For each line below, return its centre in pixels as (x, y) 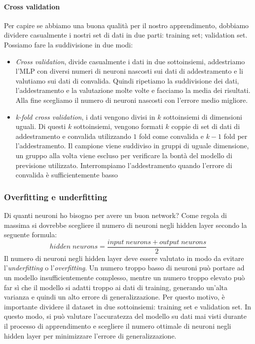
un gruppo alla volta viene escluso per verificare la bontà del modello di (124, 155)
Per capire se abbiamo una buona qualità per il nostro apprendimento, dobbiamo (127, 25)
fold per (236, 136)
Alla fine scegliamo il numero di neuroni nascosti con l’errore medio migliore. (132, 100)
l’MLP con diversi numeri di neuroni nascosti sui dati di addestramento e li (129, 71)
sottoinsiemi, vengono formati (118, 126)
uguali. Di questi (41, 126)
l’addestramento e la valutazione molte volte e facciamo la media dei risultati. (133, 90)
